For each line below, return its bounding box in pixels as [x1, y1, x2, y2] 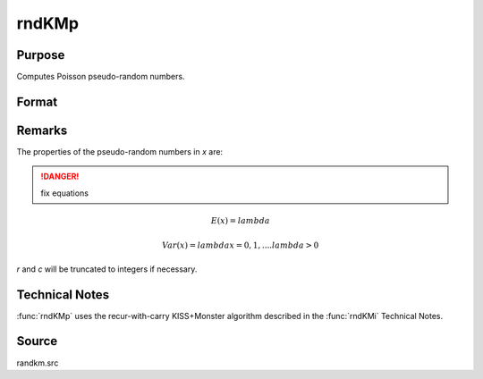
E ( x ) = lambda [210, 215, 270, 225]
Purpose [16, 47, 65, 63]
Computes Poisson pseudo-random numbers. [16, 72, 185, 82]
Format [16, 94, 58, 109]
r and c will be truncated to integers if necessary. [16, 264, 198, 274]
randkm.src [16, 358, 59, 368]
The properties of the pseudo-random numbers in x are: [16, 146, 224, 156]
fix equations [40, 188, 89, 198]
